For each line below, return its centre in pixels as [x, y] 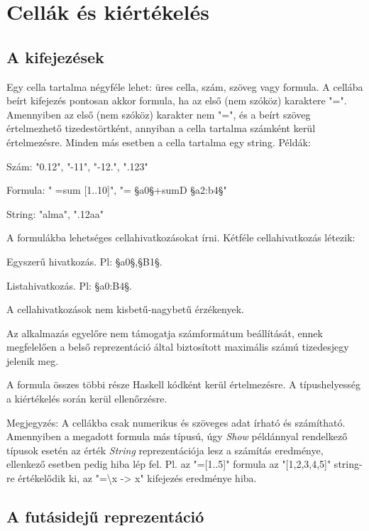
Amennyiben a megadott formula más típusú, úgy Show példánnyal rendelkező [177, 436]
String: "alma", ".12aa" [55, 213]
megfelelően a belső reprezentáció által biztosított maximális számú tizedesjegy [178, 347]
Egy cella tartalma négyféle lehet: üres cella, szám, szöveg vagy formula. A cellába [185, 86]
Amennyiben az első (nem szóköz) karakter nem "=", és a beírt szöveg [159, 114]
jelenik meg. [33, 360]
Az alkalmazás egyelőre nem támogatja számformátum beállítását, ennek [165, 333]
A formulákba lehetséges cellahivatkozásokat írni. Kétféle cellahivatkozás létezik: [181, 237]
